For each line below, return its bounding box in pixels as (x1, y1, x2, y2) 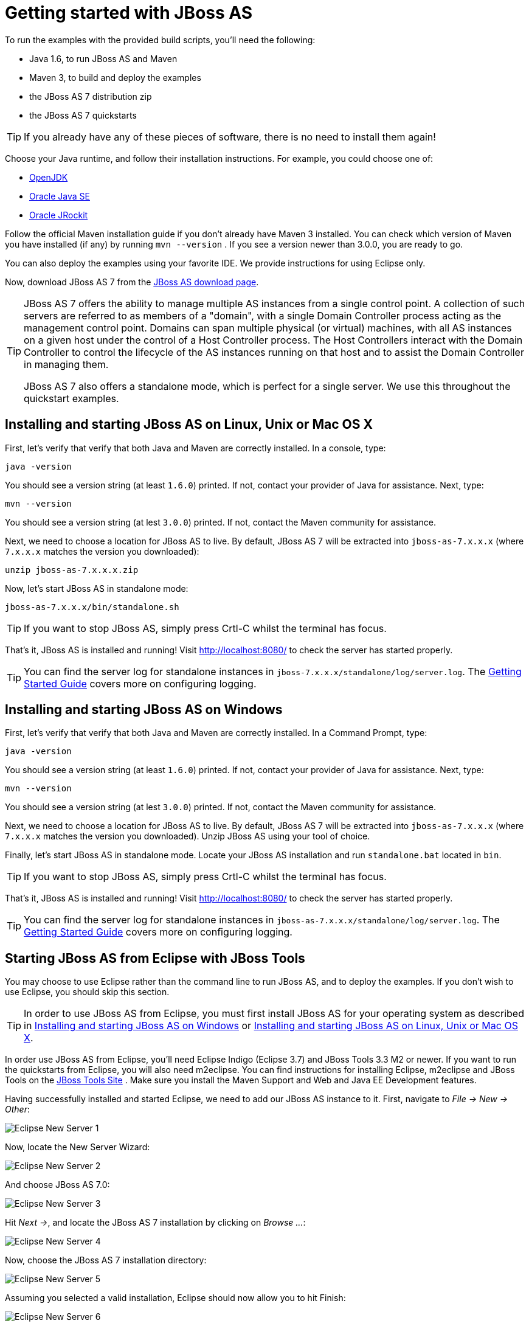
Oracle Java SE (29, 190, 90, 201)
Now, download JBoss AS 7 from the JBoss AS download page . (5, 276, 259, 287)
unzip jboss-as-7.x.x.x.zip (5, 564, 139, 575)
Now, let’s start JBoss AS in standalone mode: (5, 583, 188, 594)
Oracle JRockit (29, 209, 88, 220)
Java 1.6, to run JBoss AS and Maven (29, 53, 178, 64)
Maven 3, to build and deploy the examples (29, 72, 201, 83)
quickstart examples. (24, 392, 119, 404)
